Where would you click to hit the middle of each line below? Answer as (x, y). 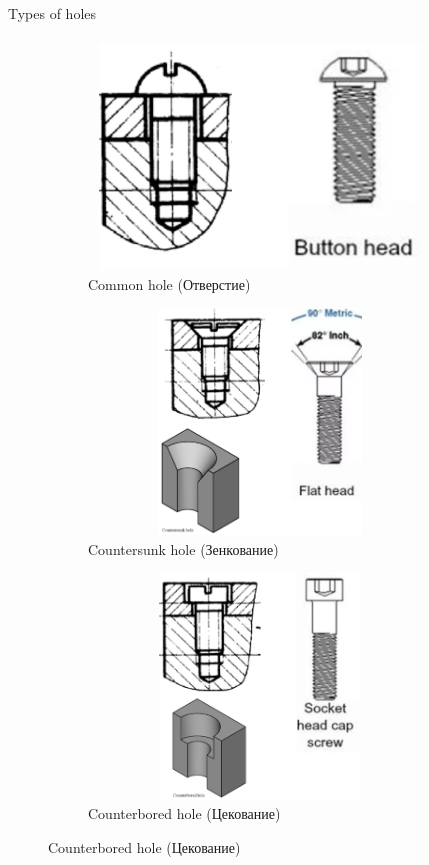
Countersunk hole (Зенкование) (183, 548)
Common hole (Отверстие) (169, 283)
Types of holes (52, 13)
